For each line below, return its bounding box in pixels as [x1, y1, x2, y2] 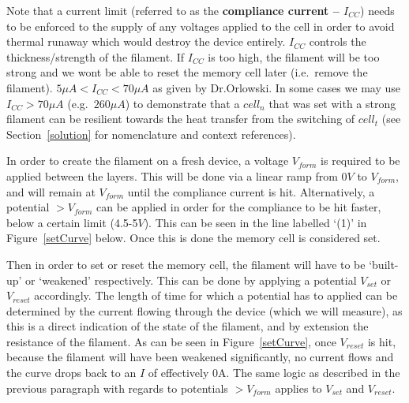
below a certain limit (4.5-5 [6, 214, 138, 230]
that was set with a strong [268, 95, 396, 111]
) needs [360, 2, 395, 18]
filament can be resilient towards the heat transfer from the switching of [6, 110, 355, 127]
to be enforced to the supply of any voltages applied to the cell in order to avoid [6, 17, 395, 34]
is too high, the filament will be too [208, 48, 380, 65]
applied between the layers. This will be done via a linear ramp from [6, 167, 338, 184]
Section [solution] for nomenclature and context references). [6, 125, 296, 142]
